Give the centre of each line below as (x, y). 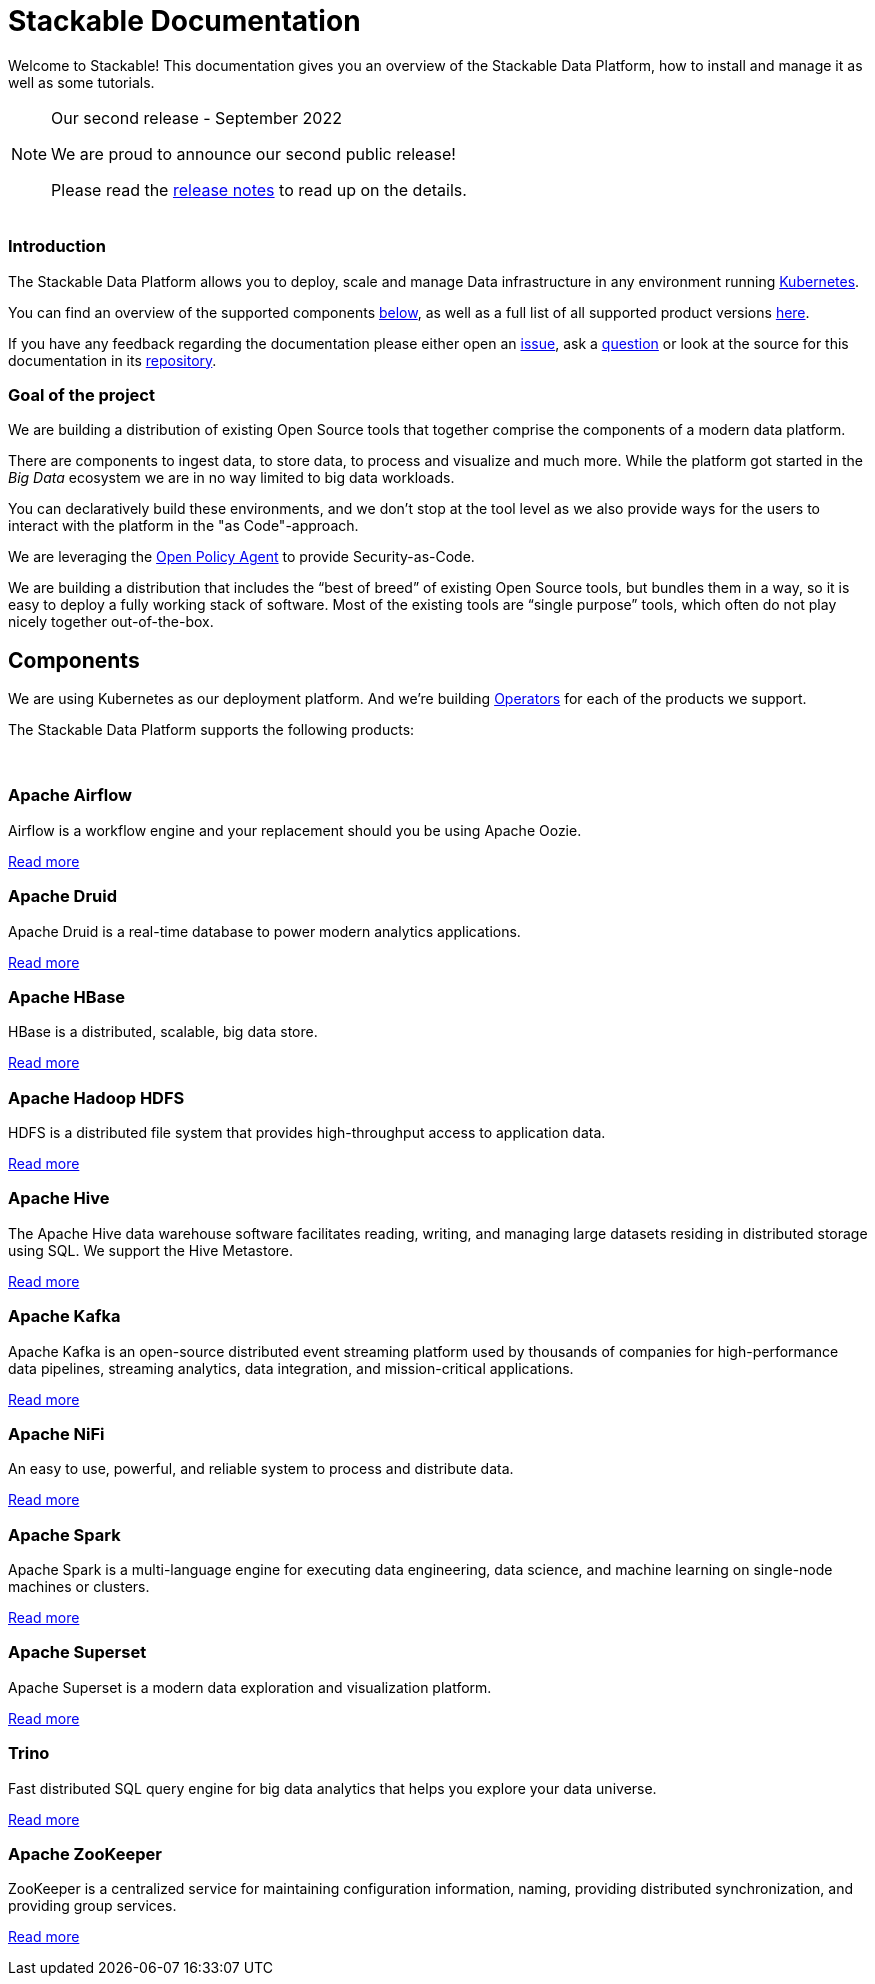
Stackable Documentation (184, 21)
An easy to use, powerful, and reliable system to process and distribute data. (261, 1469)
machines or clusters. (79, 1587)
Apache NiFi (56, 1433)
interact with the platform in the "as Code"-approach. (183, 526)
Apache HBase (67, 996)
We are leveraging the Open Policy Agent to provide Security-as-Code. (241, 557)
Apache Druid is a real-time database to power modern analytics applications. (264, 931)
